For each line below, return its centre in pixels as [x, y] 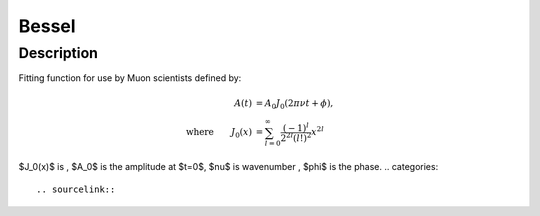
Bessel [47, 26]
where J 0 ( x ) [219, 133]
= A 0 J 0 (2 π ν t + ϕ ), [294, 104]
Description [58, 53]
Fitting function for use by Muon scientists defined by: [130, 78]
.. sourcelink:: [76, 189]
